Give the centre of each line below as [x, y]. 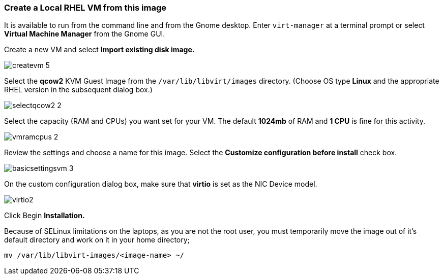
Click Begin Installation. [45, 216]
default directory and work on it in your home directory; [97, 240]
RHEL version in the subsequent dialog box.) [78, 90]
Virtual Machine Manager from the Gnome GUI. [85, 34]
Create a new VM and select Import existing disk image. [99, 50]
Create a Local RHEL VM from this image [85, 8]
